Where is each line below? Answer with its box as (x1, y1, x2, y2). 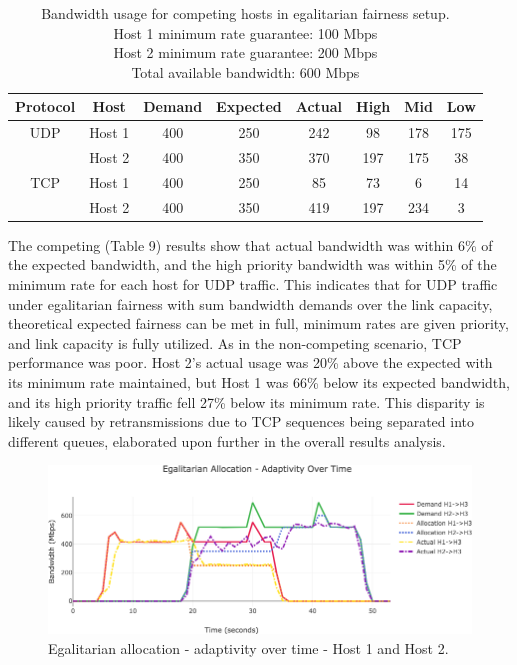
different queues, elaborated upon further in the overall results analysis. (8, 430, 446, 451)
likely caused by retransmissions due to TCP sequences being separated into (8, 411, 475, 432)
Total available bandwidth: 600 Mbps (131, 61, 360, 82)
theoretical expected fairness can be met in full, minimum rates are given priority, (8, 313, 509, 334)
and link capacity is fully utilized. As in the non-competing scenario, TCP (8, 332, 462, 353)
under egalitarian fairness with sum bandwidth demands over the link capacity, (8, 293, 493, 314)
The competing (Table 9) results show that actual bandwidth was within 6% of (8, 234, 493, 255)
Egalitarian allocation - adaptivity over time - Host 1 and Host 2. (48, 637, 449, 658)
